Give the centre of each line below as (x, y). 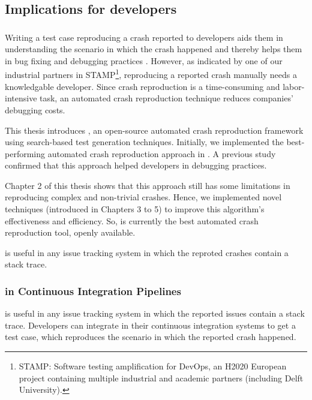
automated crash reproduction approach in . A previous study (162, 153)
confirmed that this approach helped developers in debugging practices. (136, 165)
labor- (294, 86)
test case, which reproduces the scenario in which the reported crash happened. (151, 337)
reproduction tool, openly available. (70, 232)
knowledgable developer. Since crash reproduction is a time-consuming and (142, 86)
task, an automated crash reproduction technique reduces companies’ (166, 98)
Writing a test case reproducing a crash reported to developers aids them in (144, 37)
